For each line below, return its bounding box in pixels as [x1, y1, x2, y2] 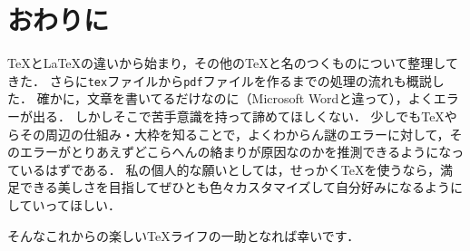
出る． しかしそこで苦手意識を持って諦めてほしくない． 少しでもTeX [32, 106, 445, 125]
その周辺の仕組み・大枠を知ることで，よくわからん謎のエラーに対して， [19, 124, 450, 143]
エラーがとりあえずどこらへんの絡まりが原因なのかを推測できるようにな [19, 142, 452, 161]
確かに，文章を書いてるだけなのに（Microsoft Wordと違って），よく [36, 89, 434, 108]
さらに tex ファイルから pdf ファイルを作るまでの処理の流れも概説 [49, 71, 432, 90]
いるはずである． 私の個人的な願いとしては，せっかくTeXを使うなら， [19, 159, 441, 179]
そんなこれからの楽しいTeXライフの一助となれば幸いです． [7, 226, 360, 245]
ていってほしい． [19, 195, 121, 214]
